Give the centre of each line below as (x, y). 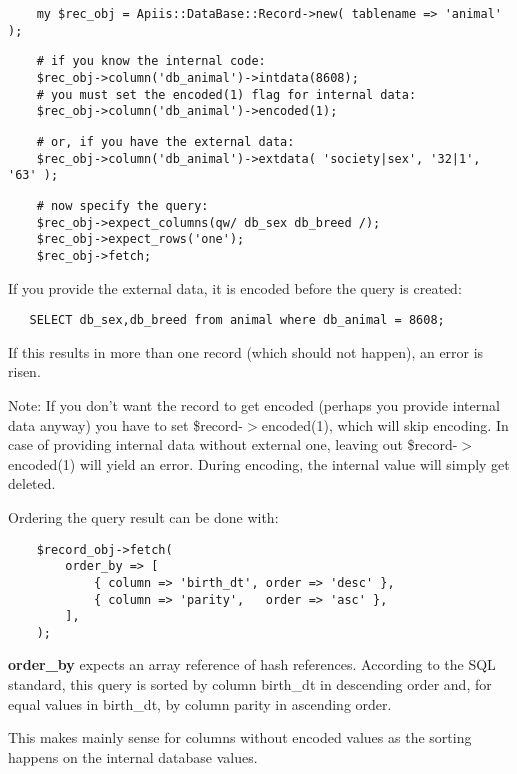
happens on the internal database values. (133, 756)
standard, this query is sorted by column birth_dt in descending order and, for (250, 684)
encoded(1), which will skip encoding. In (385, 424)
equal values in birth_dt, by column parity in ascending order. (200, 703)
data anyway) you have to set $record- (126, 424)
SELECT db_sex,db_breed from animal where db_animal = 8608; (237, 320)
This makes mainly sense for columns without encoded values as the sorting (240, 737)
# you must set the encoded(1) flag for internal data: (226, 94)
